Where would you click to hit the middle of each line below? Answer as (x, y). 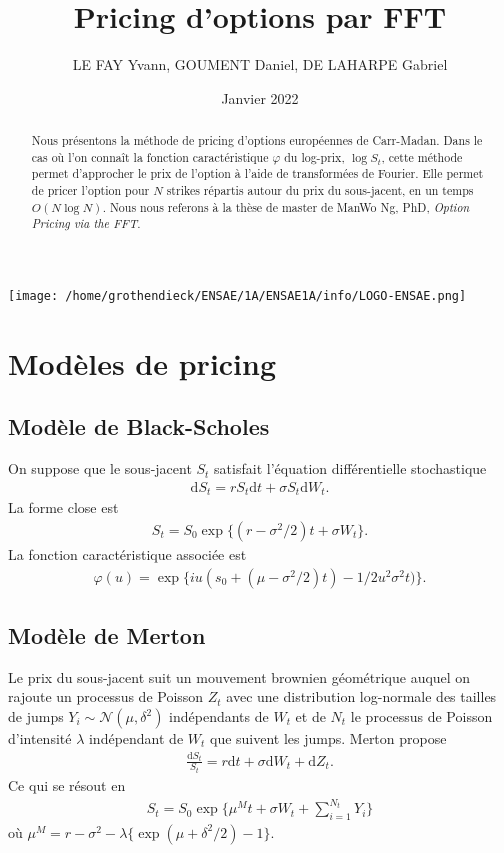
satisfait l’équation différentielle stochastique (350, 468)
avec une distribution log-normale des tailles (361, 696)
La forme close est (63, 507)
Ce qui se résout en (67, 785)
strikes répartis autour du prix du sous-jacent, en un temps (320, 190)
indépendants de (219, 716)
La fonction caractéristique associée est (127, 553)
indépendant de (136, 738)
